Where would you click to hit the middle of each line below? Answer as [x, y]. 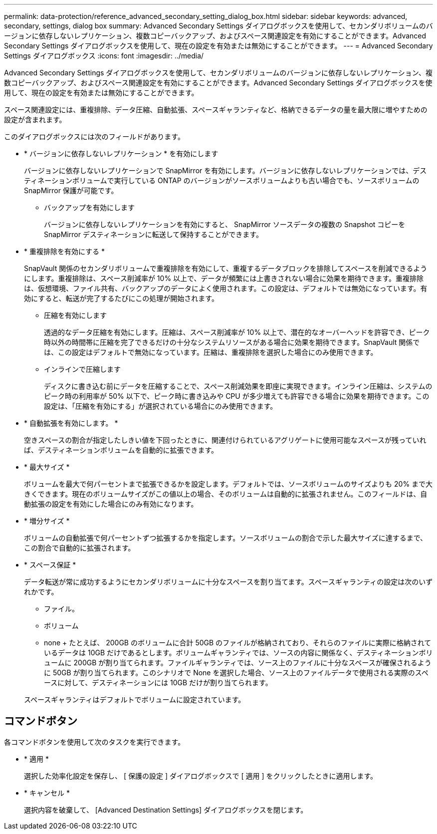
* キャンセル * [47, 793]
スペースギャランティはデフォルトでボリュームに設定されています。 [135, 699]
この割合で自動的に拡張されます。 [80, 548]
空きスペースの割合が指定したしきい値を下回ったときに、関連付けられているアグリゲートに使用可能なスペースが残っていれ [225, 440]
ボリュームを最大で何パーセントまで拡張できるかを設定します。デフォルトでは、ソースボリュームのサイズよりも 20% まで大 [228, 484]
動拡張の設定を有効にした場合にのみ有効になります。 [111, 504]
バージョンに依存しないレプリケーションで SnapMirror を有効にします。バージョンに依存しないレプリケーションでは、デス [225, 170]
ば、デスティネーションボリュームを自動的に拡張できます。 [121, 450]
